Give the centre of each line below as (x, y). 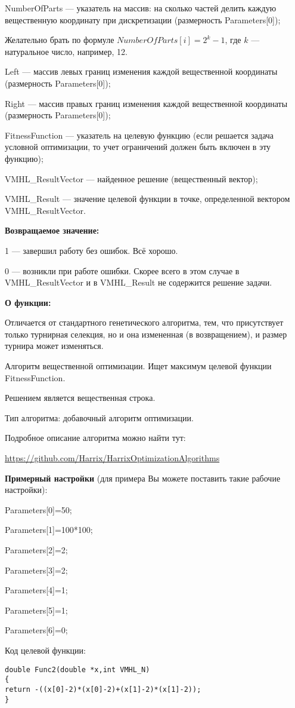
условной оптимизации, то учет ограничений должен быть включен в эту (138, 147)
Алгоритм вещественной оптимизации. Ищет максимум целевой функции (138, 366)
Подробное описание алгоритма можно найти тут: (95, 438)
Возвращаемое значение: (52, 230)
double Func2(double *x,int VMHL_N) (77, 669)
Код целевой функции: (45, 650)
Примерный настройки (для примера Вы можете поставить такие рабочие (143, 478)
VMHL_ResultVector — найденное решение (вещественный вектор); (131, 178)
